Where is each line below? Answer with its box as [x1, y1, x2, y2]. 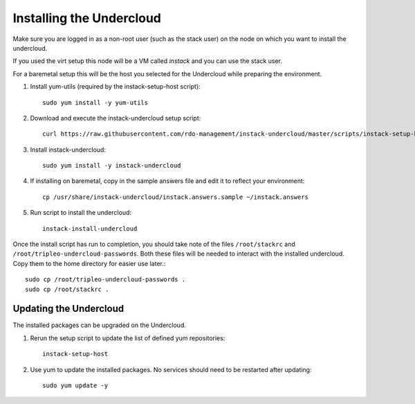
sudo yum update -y [42, 382, 109, 389]
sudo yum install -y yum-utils [42, 98, 149, 107]
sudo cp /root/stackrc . [25, 285, 109, 293]
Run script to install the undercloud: [30, 209, 131, 217]
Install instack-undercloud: [30, 146, 107, 154]
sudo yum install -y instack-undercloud [42, 161, 181, 170]
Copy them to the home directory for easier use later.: [12, 259, 166, 267]
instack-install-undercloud [42, 225, 138, 232]
